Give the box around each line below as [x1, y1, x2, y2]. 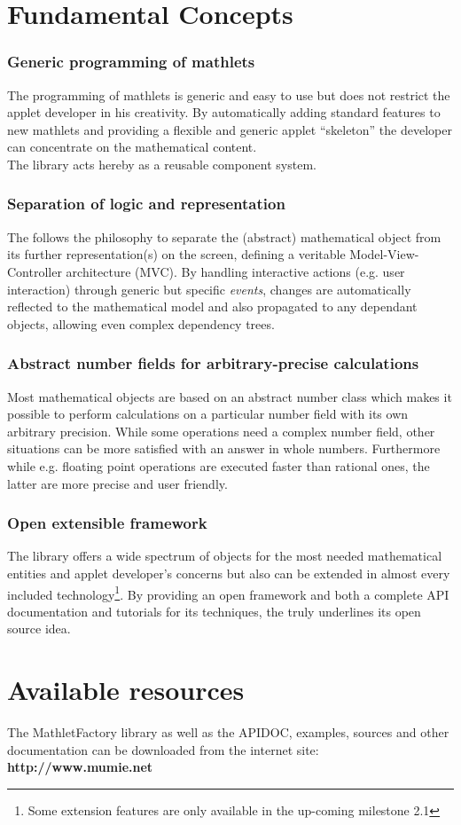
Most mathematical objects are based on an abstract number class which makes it [7, 387, 452, 405]
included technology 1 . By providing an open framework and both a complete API [7, 582, 449, 603]
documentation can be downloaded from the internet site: [7, 740, 319, 758]
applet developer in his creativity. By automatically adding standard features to [7, 103, 441, 122]
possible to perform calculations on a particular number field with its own [7, 405, 409, 423]
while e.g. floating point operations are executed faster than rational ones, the [7, 456, 430, 475]
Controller [7, 262, 62, 280]
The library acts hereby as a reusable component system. [7, 154, 316, 173]
